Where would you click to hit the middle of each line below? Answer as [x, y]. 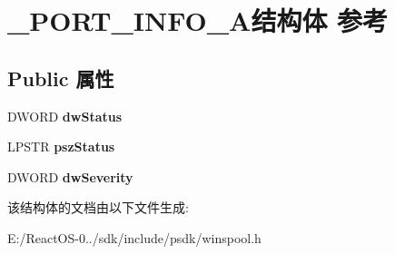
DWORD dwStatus [65, 116]
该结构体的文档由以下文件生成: [98, 207]
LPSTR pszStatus [61, 147]
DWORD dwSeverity [70, 176]
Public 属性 [61, 78]
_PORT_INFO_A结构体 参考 [198, 20]
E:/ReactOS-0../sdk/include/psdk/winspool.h [134, 237]
